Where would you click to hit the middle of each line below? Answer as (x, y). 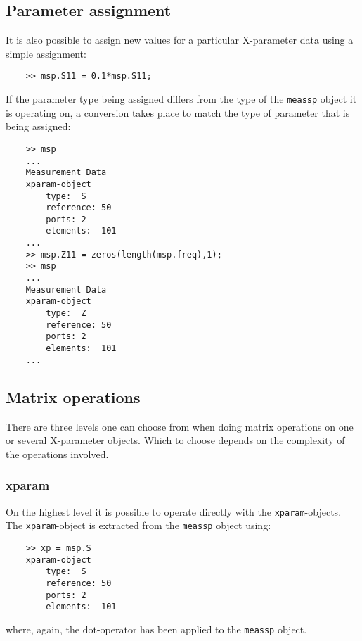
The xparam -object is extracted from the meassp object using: (138, 525)
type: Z (66, 313)
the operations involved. (57, 453)
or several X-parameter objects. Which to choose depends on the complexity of (175, 440)
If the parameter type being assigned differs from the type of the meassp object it (181, 99)
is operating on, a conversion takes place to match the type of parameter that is (178, 112)
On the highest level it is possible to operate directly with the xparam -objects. (174, 511)
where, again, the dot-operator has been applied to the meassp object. (156, 629)
